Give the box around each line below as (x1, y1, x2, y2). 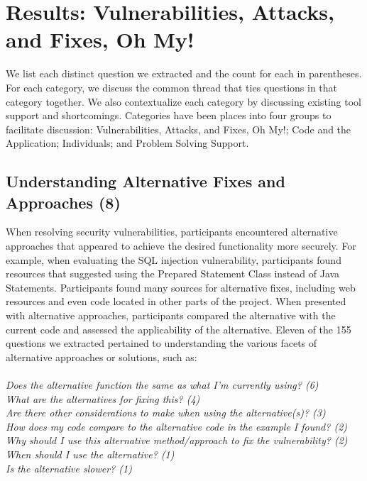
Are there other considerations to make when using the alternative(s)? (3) (6, 405, 326, 420)
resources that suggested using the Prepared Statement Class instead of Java (6, 266, 340, 281)
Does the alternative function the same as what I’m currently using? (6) (6, 377, 319, 392)
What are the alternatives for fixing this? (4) (6, 391, 200, 406)
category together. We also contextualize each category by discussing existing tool (6, 94, 361, 109)
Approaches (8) (6, 191, 121, 213)
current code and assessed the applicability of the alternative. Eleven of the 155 (6, 321, 351, 336)
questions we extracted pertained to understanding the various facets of (6, 336, 317, 350)
